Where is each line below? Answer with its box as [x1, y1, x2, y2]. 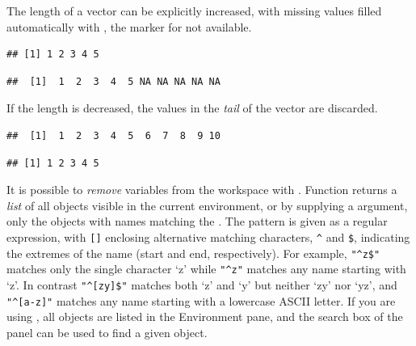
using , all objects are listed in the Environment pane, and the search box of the [6, 308, 403, 325]
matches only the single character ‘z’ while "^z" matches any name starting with [6, 260, 406, 277]
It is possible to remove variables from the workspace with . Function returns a [6, 181, 397, 198]
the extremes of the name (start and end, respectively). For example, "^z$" [6, 244, 380, 261]
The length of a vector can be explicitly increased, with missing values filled [6, 2, 382, 19]
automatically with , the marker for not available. [6, 18, 252, 35]
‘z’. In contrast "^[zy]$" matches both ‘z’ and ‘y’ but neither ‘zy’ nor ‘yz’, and [6, 276, 397, 293]
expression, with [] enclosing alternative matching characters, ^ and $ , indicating [6, 228, 410, 245]
